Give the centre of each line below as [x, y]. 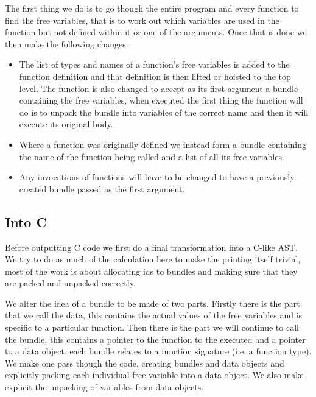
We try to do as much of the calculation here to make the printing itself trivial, [153, 259]
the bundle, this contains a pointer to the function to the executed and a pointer [155, 339]
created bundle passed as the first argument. [102, 188]
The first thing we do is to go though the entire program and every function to [152, 8]
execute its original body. [66, 124]
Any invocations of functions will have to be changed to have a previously [157, 177]
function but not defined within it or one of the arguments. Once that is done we [156, 32]
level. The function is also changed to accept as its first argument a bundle [159, 88]
